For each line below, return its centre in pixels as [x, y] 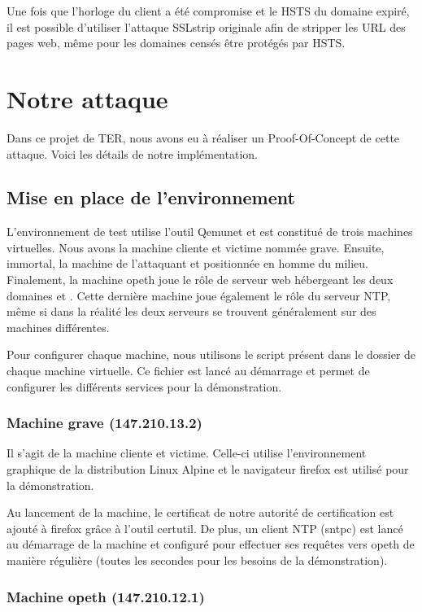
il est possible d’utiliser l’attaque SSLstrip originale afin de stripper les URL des [206, 26]
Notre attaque [87, 98]
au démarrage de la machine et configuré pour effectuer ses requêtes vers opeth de [211, 544]
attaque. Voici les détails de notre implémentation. [132, 153]
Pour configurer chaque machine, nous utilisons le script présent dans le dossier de [211, 354]
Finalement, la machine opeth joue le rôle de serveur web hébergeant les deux [200, 280]
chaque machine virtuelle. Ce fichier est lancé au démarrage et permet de [188, 371]
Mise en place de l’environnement [151, 197]
